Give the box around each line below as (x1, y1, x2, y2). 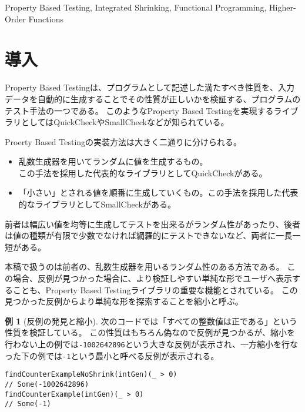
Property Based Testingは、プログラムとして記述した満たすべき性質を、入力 (5, 81, 295, 93)
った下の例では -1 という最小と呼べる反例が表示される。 (5, 349, 219, 361)
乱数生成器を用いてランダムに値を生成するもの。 (18, 155, 208, 168)
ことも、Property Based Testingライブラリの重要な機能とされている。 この (12, 283, 298, 296)
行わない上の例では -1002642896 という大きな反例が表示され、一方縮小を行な (5, 338, 298, 350)
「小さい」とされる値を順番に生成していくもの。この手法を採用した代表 (18, 186, 299, 199)
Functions (28, 12, 63, 25)
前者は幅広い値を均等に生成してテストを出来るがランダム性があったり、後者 (5, 217, 301, 230)
